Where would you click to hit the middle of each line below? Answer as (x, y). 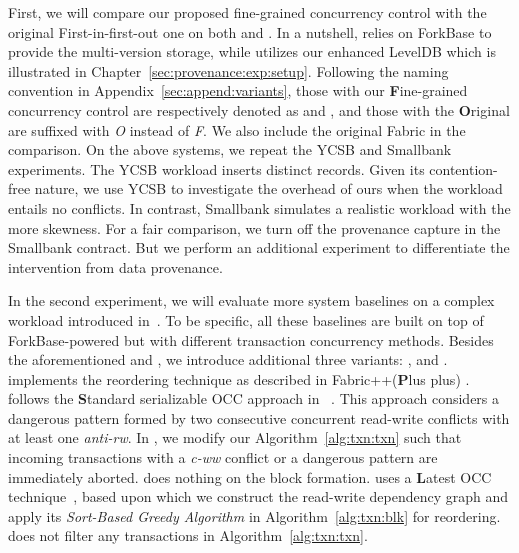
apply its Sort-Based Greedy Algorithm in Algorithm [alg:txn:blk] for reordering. (254, 515)
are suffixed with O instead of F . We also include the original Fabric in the (237, 129)
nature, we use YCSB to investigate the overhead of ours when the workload (268, 188)
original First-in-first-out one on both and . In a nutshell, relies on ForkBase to (250, 31)
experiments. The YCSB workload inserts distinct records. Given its (216, 168)
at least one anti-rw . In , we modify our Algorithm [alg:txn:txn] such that (235, 437)
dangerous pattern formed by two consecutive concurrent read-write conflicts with (259, 417)
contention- (463, 168)
